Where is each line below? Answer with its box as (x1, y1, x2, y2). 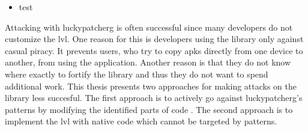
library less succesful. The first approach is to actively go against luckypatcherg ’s (5, 91, 303, 104)
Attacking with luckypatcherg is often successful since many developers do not (5, 20, 293, 33)
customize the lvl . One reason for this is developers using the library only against (5, 32, 304, 45)
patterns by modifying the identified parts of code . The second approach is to (5, 103, 293, 115)
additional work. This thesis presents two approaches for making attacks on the (5, 79, 297, 92)
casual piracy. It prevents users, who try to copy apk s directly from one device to (5, 44, 303, 56)
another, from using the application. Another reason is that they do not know (5, 56, 291, 69)
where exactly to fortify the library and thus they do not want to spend (5, 67, 268, 80)
